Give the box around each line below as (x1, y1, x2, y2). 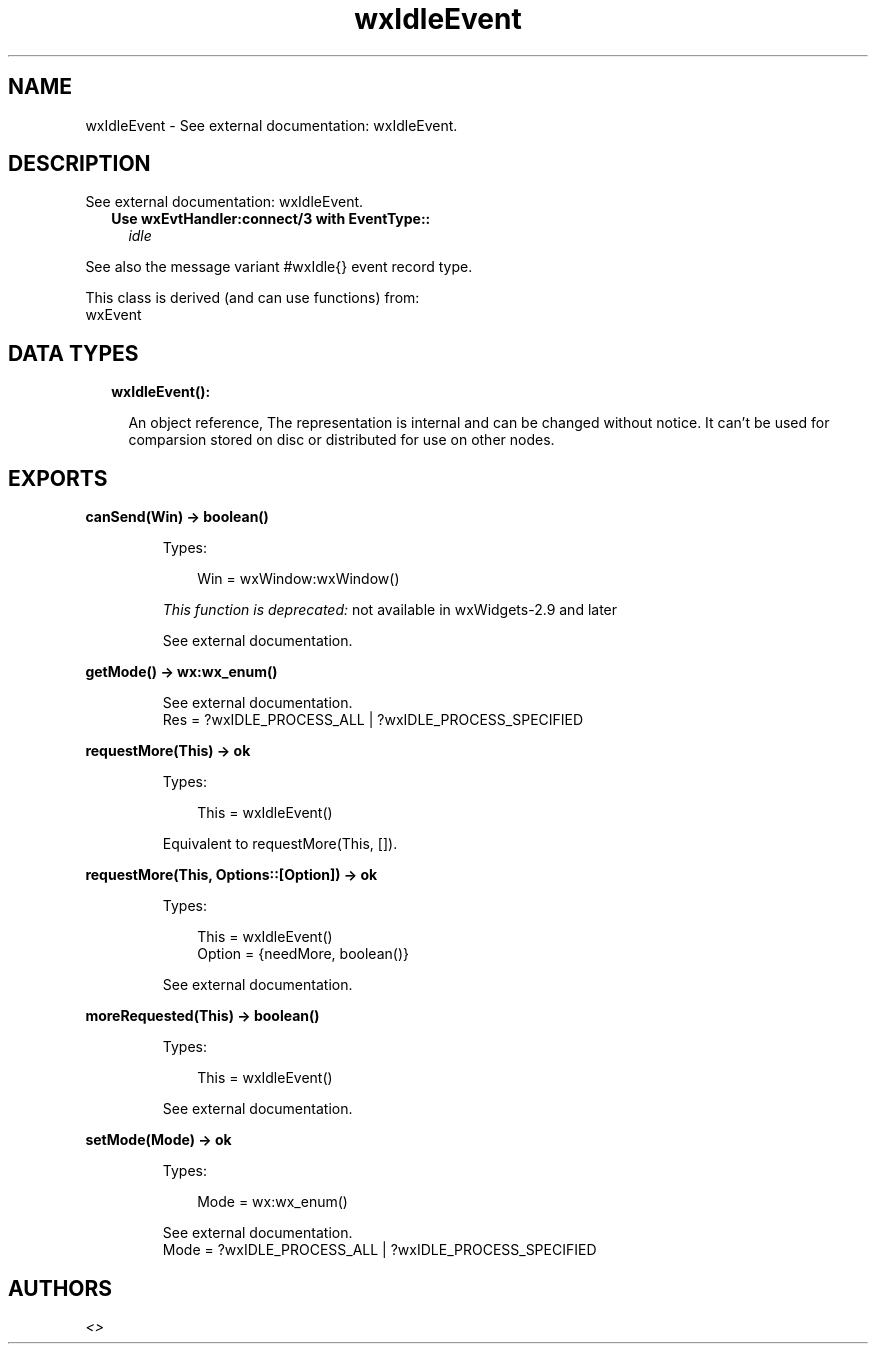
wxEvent (85, 306, 142, 324)
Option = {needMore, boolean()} (197, 945, 409, 963)
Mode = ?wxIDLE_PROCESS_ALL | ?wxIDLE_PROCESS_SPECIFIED (162, 1241, 597, 1259)
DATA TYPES (8, 340, 139, 366)
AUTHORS (8, 1275, 113, 1301)
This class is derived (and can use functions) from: (85, 289, 420, 307)
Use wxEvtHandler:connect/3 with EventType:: (111, 210, 431, 228)
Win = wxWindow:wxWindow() (197, 570, 400, 588)
